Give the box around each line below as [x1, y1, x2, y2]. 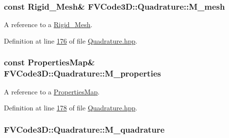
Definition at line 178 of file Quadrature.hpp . [4, 103, 137, 113]
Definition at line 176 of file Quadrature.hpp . [4, 35, 137, 46]
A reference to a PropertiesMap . [4, 86, 100, 96]
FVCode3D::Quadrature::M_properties [4, 67, 161, 79]
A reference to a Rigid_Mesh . [4, 19, 93, 30]
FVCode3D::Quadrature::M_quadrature [4, 123, 165, 135]
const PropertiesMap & [4, 56, 95, 68]
